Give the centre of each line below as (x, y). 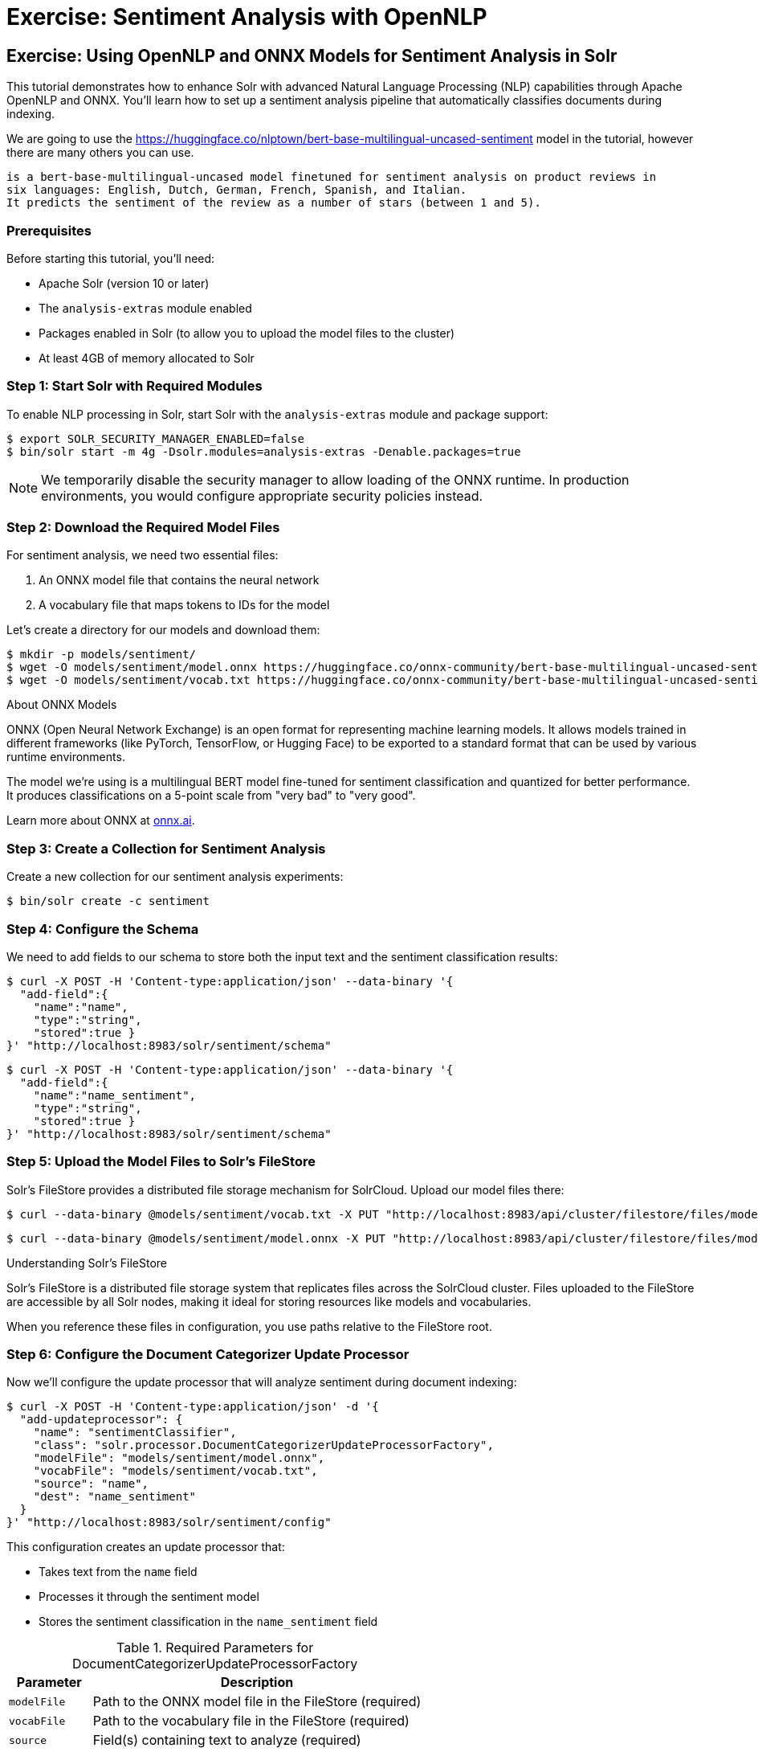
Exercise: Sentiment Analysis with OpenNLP (247, 17)
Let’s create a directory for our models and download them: (163, 630)
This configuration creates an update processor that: (146, 1547)
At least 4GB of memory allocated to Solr (147, 358)
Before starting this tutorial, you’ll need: (111, 258)
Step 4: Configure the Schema (103, 929)
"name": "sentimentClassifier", (135, 1433)
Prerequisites (49, 230)
